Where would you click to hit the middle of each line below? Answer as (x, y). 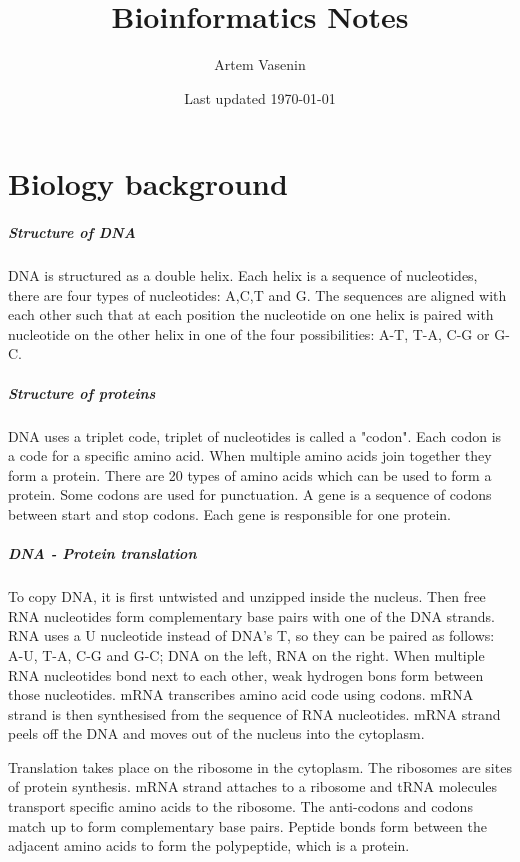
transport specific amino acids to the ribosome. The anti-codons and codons (240, 806)
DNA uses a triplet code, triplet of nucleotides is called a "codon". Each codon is (255, 435)
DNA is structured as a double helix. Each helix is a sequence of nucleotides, (243, 275)
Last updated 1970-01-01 (260, 97)
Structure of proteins (82, 392)
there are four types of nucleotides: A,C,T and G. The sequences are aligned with (257, 294)
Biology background (148, 183)
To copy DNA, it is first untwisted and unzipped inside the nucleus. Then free (247, 596)
